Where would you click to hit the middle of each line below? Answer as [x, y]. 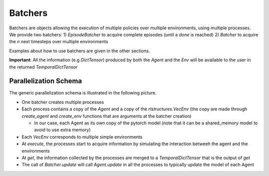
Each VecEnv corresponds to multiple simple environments [82, 137]
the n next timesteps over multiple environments [59, 42]
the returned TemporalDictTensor [43, 67]
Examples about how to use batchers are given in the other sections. [80, 51]
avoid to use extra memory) [63, 130]
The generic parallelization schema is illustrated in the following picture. [83, 93]
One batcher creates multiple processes [63, 102]
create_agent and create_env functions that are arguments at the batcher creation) [107, 116]
